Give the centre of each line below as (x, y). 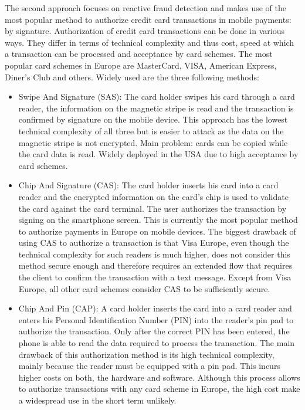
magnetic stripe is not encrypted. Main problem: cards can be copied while (153, 142)
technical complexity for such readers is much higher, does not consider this (154, 254)
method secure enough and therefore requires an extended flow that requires (155, 265)
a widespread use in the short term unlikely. (97, 400)
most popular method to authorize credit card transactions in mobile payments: (148, 19)
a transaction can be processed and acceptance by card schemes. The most (139, 54)
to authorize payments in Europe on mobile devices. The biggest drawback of (157, 231)
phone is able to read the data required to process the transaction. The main (157, 343)
